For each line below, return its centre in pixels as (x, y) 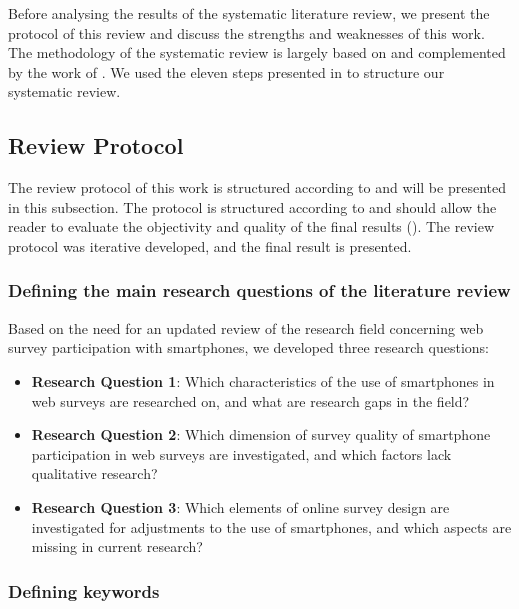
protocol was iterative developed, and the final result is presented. (210, 245)
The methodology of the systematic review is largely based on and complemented (257, 52)
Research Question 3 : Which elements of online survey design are (240, 506)
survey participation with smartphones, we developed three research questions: (248, 347)
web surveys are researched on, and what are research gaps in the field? (250, 400)
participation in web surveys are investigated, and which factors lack (241, 453)
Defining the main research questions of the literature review (259, 290)
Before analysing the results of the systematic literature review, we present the (249, 13)
